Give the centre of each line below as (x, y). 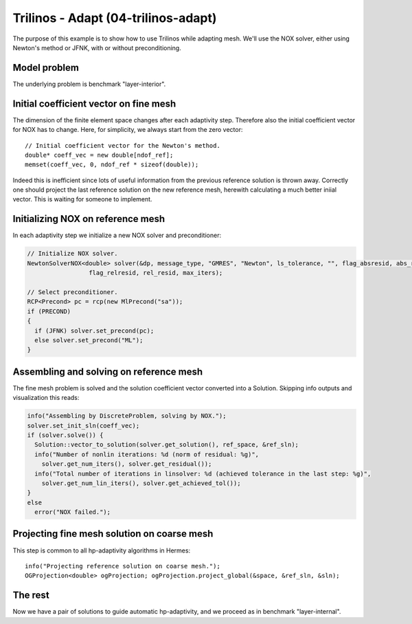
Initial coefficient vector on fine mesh (94, 103)
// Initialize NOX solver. (72, 254)
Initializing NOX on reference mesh (89, 219)
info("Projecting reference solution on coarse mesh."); (123, 566)
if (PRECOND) (49, 311)
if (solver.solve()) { (65, 435)
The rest (31, 595)
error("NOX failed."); (73, 512)
